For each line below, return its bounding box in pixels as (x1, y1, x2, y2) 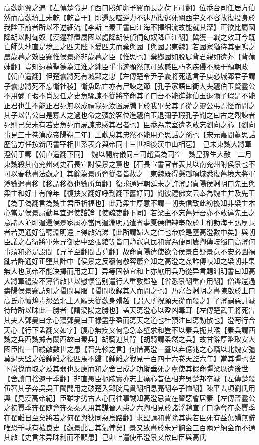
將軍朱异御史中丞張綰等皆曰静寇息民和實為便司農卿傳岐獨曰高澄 (38, 236, 248, 247)
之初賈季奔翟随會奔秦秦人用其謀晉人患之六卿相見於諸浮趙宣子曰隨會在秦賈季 (4, 402, 255, 413)
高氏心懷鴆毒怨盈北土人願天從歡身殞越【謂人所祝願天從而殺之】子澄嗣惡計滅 (4, 295, 255, 305)
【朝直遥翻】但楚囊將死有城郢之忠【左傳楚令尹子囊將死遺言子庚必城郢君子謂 (4, 71, 255, 81)
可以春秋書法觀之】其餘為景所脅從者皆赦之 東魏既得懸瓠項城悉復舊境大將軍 (4, 168, 255, 179)
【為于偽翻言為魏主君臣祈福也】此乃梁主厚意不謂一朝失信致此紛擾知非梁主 (4, 197, 248, 208)
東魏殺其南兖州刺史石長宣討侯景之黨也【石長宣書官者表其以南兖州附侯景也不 (4, 158, 255, 169)
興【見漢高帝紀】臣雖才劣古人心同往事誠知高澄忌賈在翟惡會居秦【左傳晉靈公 (4, 392, 255, 403)
